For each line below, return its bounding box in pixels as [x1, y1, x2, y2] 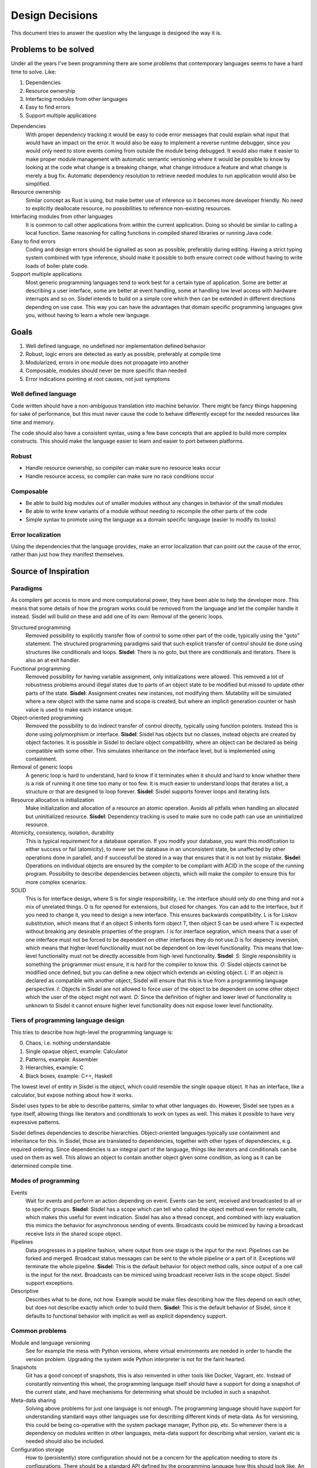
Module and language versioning [11, 1339, 90, 1346]
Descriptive [11, 1288, 39, 1295]
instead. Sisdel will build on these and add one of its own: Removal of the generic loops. [11, 613, 224, 620]
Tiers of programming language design [11, 1016, 125, 1025]
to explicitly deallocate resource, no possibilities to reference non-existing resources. [25, 205, 232, 212]
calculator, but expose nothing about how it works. [11, 1091, 133, 1098]
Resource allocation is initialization [11, 796, 95, 803]
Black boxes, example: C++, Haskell [25, 1072, 113, 1079]
